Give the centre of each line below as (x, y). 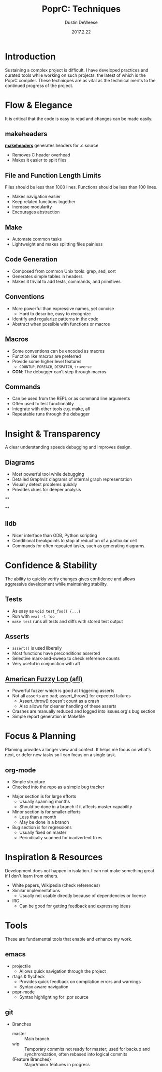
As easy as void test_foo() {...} (46, 611)
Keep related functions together (44, 202)
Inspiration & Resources (54, 857)
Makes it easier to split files (39, 160)
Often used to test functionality (43, 404)
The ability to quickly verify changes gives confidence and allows (70, 579)
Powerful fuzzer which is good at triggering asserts (63, 691)
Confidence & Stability (51, 565)
